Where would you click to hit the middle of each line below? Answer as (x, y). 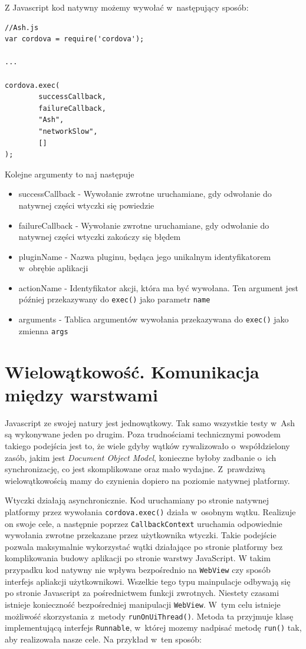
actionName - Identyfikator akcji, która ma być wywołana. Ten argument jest (159, 287)
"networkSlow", (68, 131)
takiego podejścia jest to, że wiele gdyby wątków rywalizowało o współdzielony (147, 445)
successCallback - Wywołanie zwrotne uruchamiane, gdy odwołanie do (145, 194)
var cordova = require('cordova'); (75, 39)
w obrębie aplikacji (53, 268)
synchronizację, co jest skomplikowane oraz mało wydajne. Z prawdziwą (135, 469)
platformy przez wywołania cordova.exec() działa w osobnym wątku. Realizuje (150, 511)
